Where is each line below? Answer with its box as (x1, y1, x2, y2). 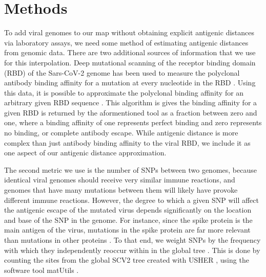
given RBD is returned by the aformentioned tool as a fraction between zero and (4, 107, 257, 118)
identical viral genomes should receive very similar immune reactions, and (4, 174, 235, 185)
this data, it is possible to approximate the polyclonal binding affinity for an (4, 87, 244, 98)
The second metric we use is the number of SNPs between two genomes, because (4, 164, 257, 175)
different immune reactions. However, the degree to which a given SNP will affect (4, 194, 259, 205)
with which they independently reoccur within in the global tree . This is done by (4, 244, 260, 255)
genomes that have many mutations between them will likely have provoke (4, 184, 238, 195)
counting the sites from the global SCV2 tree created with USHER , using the (4, 255, 249, 265)
